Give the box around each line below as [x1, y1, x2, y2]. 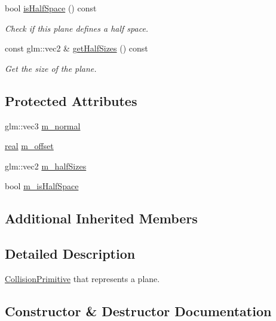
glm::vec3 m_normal [5, 119, 81, 132]
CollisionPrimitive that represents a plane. [5, 272, 160, 284]
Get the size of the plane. [5, 62, 97, 74]
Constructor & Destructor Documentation [5, 301, 272, 320]
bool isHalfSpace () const [5, 2, 97, 14]
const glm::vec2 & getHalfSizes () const [5, 42, 148, 54]
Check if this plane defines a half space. [5, 22, 149, 34]
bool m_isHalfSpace [5, 180, 79, 192]
